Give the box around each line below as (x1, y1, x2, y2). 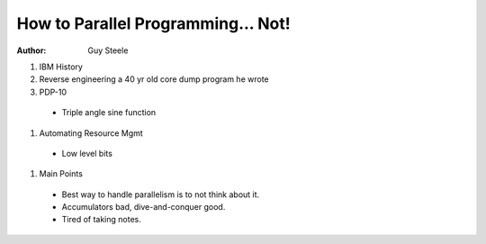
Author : (16, 45, 47, 56)
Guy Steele (87, 45, 129, 56)
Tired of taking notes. (61, 214, 141, 225)
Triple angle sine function (61, 107, 157, 118)
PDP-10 (39, 86, 67, 97)
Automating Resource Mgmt (39, 127, 143, 139)
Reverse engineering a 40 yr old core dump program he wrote (39, 74, 269, 85)
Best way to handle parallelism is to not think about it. (61, 189, 260, 200)
